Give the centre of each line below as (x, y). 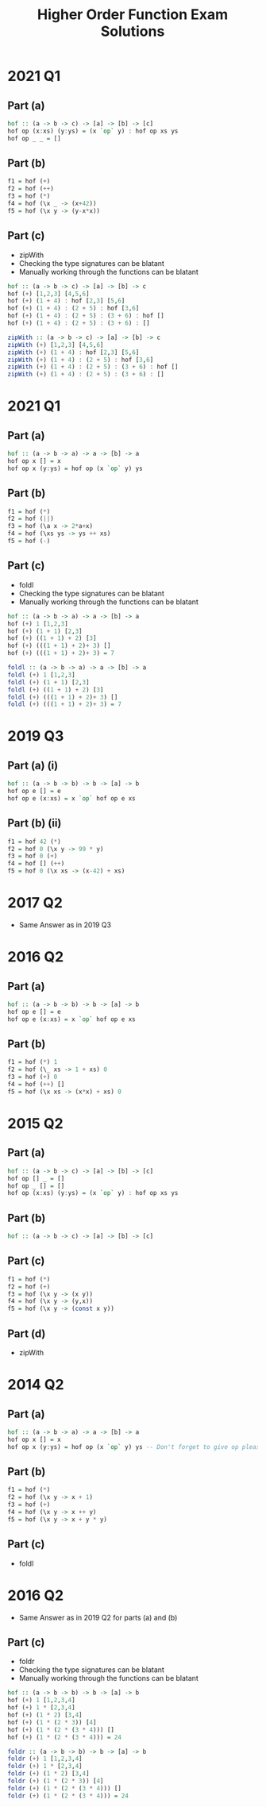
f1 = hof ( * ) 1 (33, 1062)
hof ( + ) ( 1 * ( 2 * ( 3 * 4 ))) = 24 (65, 1737)
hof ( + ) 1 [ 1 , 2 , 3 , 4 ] (42, 1701)
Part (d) (27, 1333)
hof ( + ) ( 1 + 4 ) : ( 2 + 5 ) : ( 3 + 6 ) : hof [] (86, 316)
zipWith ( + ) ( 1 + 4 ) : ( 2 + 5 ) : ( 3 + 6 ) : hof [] (93, 367)
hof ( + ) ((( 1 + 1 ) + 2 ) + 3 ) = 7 (61, 653)
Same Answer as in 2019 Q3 (65, 925)
